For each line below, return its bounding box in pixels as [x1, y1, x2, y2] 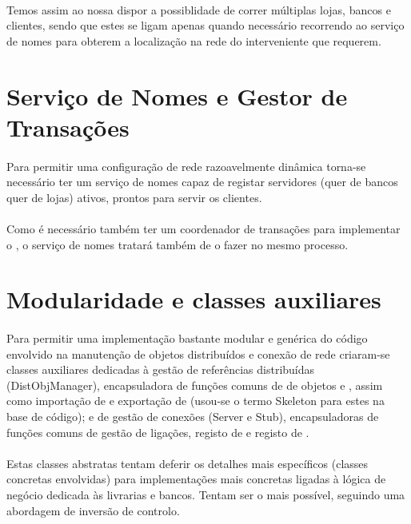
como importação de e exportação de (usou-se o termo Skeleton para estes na [6, 392, 385, 409]
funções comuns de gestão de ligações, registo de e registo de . [6, 423, 309, 440]
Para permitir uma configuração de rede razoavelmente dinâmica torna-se [6, 157, 366, 174]
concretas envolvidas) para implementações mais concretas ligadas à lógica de [6, 470, 386, 487]
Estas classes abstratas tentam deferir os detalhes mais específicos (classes [6, 455, 369, 471]
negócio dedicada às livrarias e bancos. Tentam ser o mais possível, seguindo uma [6, 486, 405, 502]
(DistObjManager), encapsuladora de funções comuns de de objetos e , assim [6, 376, 383, 393]
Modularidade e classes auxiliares [6, 283, 381, 316]
